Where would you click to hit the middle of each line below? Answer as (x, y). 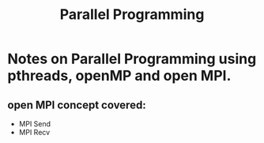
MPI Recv (34, 132)
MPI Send (35, 124)
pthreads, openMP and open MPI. (119, 76)
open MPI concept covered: (77, 105)
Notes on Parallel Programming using (132, 59)
